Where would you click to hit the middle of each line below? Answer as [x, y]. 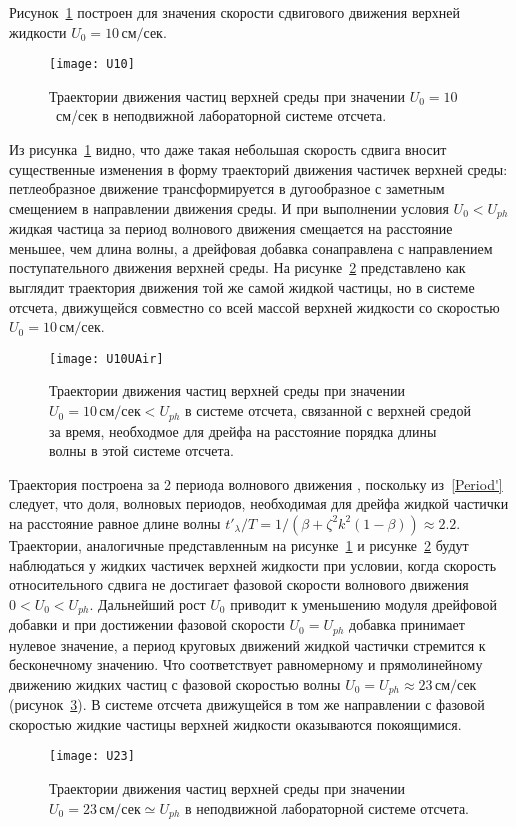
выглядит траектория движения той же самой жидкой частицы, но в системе [242, 287]
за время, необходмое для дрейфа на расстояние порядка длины [243, 430]
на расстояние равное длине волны [115, 522]
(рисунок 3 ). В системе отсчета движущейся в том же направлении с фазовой [247, 704]
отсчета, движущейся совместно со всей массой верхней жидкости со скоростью [254, 306]
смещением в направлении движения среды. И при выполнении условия [229, 207]
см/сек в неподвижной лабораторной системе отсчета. [221, 115]
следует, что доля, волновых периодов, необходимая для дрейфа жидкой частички [259, 503]
